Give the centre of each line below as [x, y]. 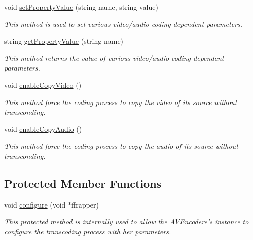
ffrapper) [85, 204]
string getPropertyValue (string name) [64, 41]
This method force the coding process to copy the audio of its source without [121, 146]
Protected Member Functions [83, 183]
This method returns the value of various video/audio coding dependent [114, 58]
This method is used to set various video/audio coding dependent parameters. [123, 24]
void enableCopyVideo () [43, 84]
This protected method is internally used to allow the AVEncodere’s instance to [126, 221]
